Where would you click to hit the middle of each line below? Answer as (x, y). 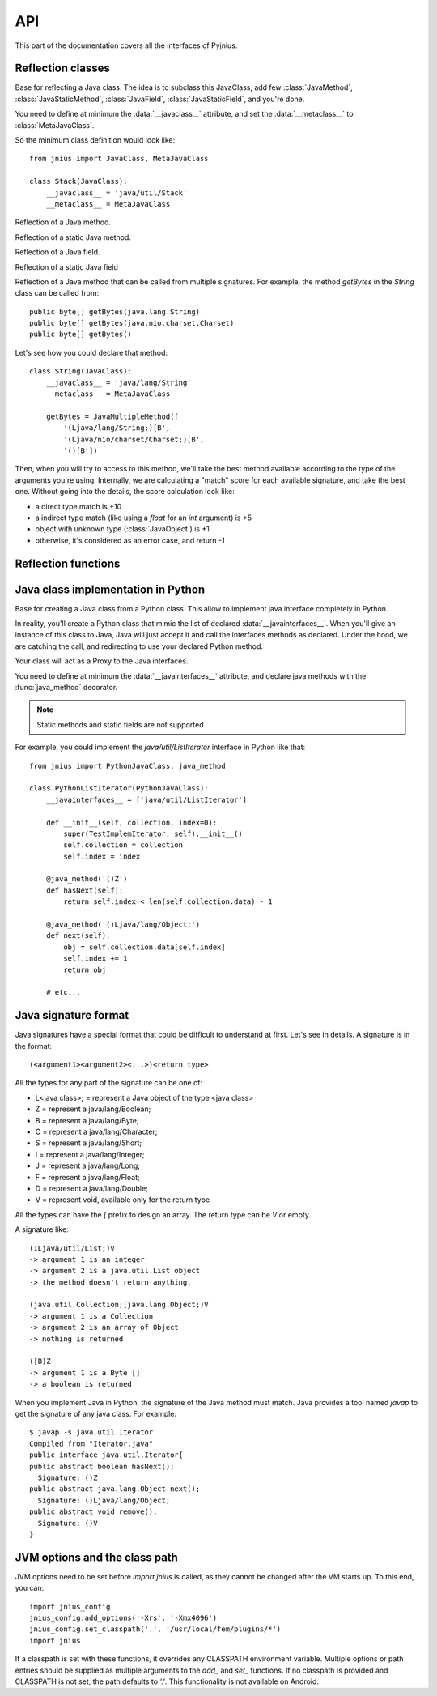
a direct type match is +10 (78, 506)
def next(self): (78, 936)
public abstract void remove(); (93, 1512)
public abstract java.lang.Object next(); (115, 1489)
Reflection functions (68, 563)
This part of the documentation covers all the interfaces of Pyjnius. (126, 45)
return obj (85, 969)
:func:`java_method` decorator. (66, 687)
